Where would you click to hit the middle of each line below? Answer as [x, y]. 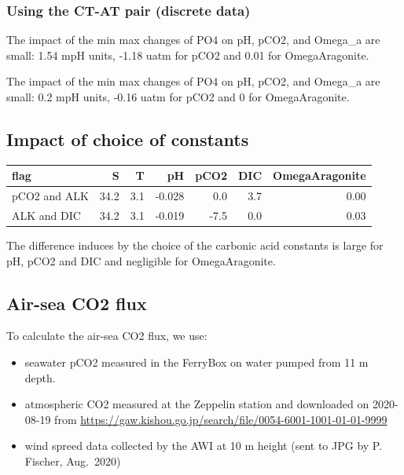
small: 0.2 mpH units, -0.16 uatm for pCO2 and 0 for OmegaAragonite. [178, 97]
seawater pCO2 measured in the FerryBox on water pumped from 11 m [196, 362]
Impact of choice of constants [128, 139]
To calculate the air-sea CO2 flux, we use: [107, 336]
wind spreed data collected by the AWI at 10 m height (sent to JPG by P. [204, 446]
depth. [40, 377]
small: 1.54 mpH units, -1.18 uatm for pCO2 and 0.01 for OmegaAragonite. [188, 55]
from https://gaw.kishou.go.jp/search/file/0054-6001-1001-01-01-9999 [221, 419]
